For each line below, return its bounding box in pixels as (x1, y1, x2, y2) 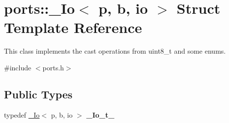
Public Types (4, 86, 73, 101)
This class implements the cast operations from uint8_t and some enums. (4, 46, 226, 56)
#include (4, 62, 32, 72)
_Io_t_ (86, 109, 115, 120)
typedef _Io (4, 109, 40, 120)
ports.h (42, 62, 64, 72)
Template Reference (4, 17, 142, 37)
